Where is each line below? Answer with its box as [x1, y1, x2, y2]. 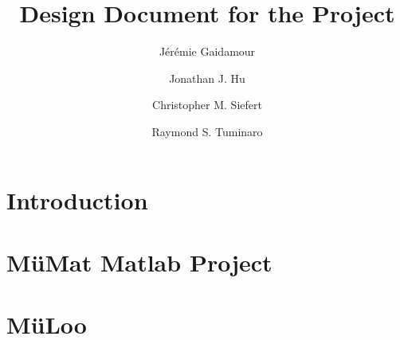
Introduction [6, 183, 148, 216]
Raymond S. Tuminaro [151, 123, 263, 139]
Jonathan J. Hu [169, 69, 245, 86]
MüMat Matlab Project [6, 245, 273, 278]
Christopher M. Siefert [152, 96, 262, 113]
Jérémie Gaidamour [159, 43, 256, 60]
